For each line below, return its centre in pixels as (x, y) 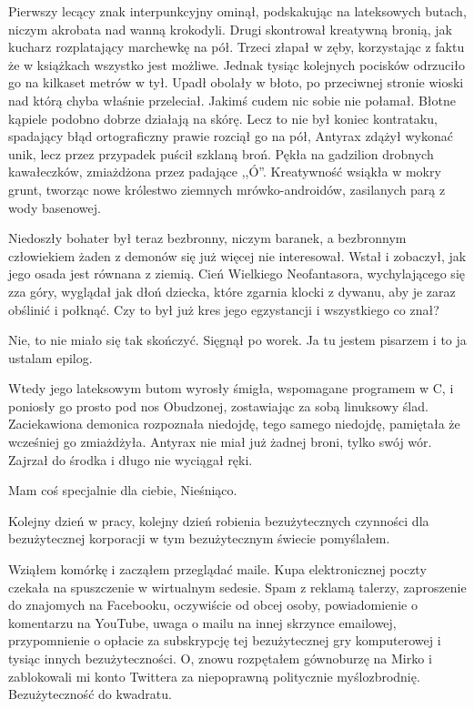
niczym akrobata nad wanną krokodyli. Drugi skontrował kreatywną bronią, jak (230, 29)
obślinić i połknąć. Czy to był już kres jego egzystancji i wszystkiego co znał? (224, 309)
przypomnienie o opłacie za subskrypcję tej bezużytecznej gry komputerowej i (225, 640)
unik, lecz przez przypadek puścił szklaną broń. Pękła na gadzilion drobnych (221, 153)
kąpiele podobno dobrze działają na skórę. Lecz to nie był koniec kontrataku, (223, 118)
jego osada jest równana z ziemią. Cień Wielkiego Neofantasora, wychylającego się (237, 273)
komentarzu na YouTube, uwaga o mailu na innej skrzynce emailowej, (202, 622)
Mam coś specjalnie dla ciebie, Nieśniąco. (123, 490)
